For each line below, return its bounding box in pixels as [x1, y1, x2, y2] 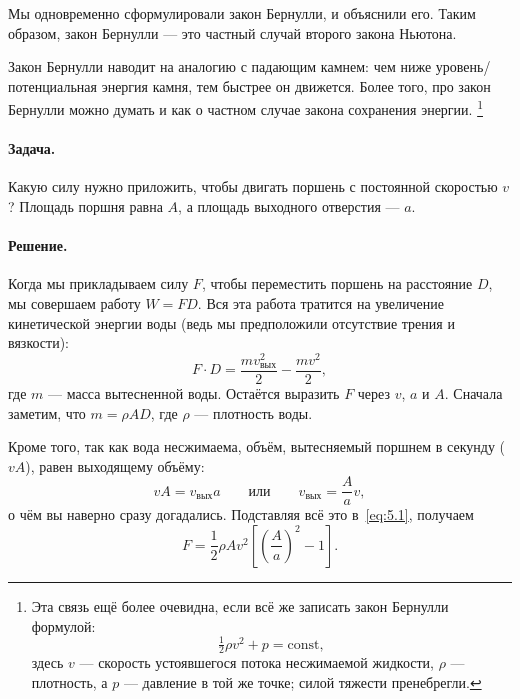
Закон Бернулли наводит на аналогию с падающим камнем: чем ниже [8, 56, 432, 77]
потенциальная [8, 75, 97, 96]
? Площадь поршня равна [8, 196, 163, 217]
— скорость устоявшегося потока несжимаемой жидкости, [79, 652, 434, 673]
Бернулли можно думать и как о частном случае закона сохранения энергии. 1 [8, 96, 483, 120]
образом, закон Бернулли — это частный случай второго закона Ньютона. [8, 22, 457, 43]
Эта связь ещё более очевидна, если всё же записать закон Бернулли [31, 595, 449, 616]
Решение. [8, 235, 68, 256]
